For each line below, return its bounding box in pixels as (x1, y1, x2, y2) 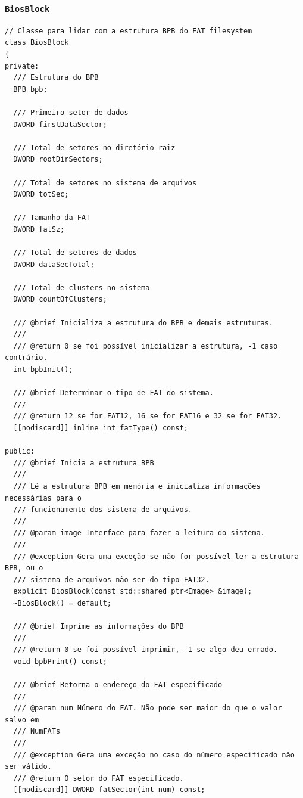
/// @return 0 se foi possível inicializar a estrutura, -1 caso (13, 341, 278, 350)
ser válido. (5, 762, 52, 771)
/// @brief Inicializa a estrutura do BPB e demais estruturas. (13, 318, 274, 327)
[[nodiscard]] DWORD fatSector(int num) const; (13, 785, 205, 794)
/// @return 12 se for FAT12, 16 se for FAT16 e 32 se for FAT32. (13, 412, 282, 421)
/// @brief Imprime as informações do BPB (13, 622, 184, 631)
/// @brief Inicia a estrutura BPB (13, 458, 154, 467)
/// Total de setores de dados (13, 249, 137, 257)
